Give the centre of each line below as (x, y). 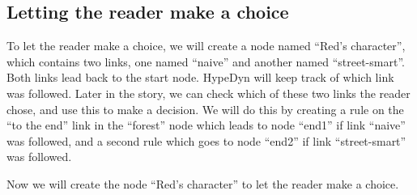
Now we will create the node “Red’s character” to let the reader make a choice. (203, 183)
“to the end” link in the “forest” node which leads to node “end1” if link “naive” (206, 125)
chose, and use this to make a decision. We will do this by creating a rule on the (205, 109)
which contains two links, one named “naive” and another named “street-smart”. (206, 61)
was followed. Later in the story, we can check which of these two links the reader (208, 93)
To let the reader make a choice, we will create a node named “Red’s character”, (206, 46)
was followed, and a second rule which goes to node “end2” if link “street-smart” (206, 140)
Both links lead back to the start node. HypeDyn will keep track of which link (200, 77)
